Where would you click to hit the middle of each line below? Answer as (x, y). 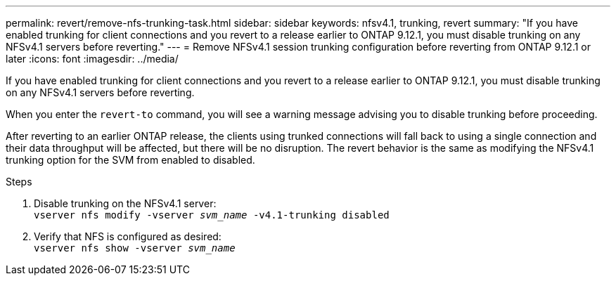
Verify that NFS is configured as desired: (128, 236)
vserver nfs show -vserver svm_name (135, 248)
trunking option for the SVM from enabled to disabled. (130, 160)
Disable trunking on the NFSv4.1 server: (125, 203)
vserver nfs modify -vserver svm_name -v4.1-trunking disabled (212, 215)
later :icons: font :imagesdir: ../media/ (92, 59)
